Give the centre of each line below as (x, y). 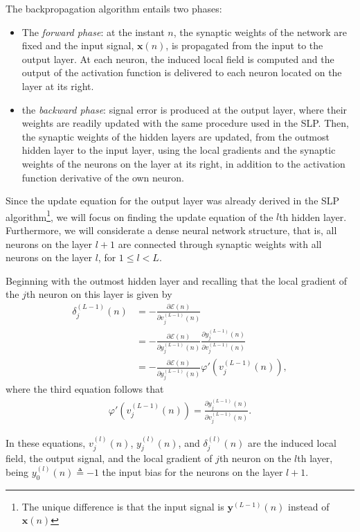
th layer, (315, 458)
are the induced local (292, 442)
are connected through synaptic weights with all (220, 243)
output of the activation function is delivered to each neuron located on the (182, 72)
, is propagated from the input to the (244, 45)
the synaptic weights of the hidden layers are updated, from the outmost (175, 136)
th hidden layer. (313, 216)
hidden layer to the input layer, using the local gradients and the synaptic (179, 150)
